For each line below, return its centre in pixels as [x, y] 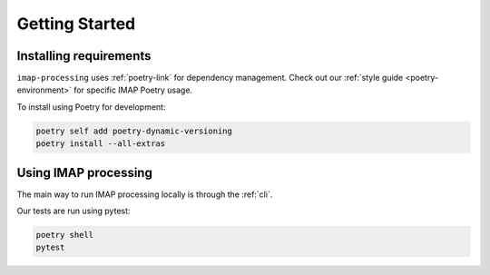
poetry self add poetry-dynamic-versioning [134, 131]
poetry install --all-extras [101, 144]
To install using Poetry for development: [91, 107]
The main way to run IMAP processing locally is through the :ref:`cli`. [145, 194]
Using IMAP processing [85, 172]
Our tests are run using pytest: [73, 211]
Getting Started [76, 24]
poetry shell [65, 235]
